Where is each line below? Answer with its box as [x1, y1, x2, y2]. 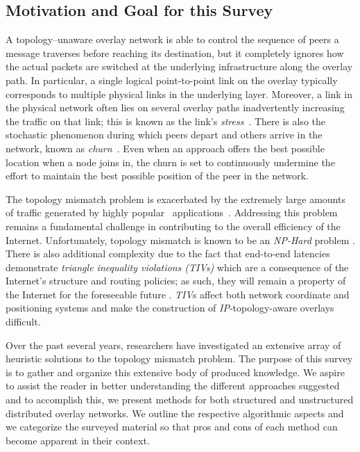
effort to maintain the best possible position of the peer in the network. [6, 168, 309, 183]
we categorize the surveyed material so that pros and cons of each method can [6, 419, 338, 434]
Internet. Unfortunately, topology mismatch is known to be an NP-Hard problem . [6, 232, 355, 247]
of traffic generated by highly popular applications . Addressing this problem [6, 205, 338, 220]
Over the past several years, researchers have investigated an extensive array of [6, 337, 341, 352]
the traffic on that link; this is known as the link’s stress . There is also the [6, 113, 325, 128]
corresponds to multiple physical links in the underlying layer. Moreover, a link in [6, 86, 352, 101]
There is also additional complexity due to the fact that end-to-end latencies [6, 246, 330, 261]
